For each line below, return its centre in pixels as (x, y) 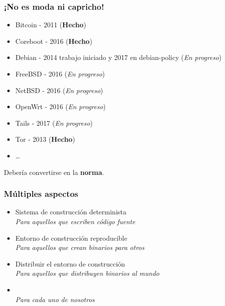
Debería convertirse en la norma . (54, 172)
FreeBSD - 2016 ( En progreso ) (60, 74)
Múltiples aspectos (41, 194)
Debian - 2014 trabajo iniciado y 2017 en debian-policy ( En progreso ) (118, 57)
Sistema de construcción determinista (71, 212)
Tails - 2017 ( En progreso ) (54, 123)
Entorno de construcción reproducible (71, 238)
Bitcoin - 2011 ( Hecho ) (51, 25)
